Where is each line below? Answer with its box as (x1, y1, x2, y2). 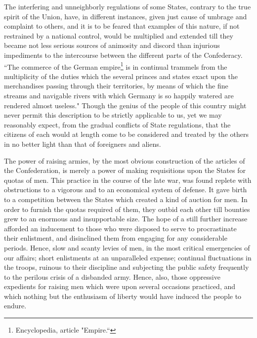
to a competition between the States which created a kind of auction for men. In (4, 194, 248, 204)
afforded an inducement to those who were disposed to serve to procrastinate (4, 223, 237, 233)
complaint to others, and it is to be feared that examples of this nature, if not (4, 21, 240, 31)
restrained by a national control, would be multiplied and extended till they (4, 30, 233, 41)
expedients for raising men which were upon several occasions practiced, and (4, 281, 236, 292)
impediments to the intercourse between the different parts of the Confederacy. (4, 49, 243, 60)
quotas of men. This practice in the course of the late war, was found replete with (4, 174, 252, 185)
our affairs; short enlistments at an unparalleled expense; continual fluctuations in (4, 252, 252, 262)
